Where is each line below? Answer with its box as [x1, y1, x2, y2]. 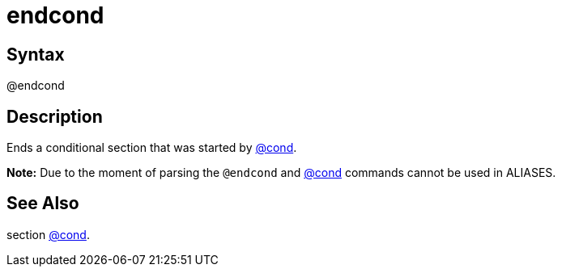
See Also [6, 193, 79, 214]
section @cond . [6, 227, 90, 241]
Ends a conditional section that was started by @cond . [6, 141, 297, 155]
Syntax [6, 44, 65, 65]
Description [6, 106, 103, 127]
